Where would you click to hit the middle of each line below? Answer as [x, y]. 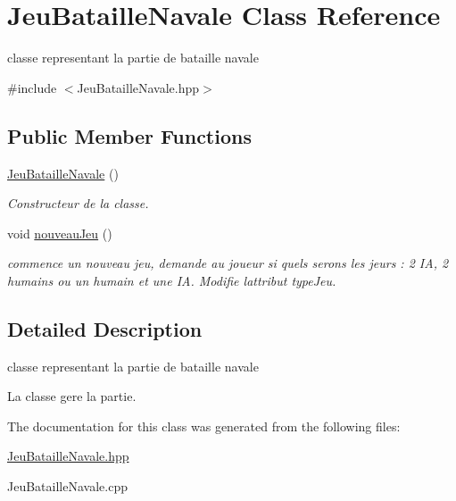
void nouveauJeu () [60, 233]
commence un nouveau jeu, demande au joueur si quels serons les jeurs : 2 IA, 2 [228, 263]
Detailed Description [105, 328]
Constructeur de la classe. [78, 203]
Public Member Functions [129, 135]
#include [32, 87]
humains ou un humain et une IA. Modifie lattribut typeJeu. [172, 280]
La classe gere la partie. [72, 396]
